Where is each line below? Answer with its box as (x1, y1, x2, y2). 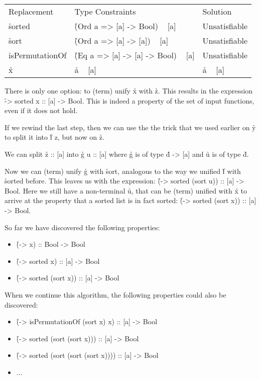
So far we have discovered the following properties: (5, 222, 160, 232)
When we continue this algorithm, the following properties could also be (5, 289, 226, 300)
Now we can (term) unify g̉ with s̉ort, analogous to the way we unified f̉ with (5, 165, 241, 176)
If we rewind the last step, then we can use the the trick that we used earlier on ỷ (5, 122, 256, 132)
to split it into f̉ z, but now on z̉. (5, 132, 104, 142)
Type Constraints (74, 6, 136, 17)
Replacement (9, 6, 54, 17)
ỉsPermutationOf (9, 49, 67, 61)
